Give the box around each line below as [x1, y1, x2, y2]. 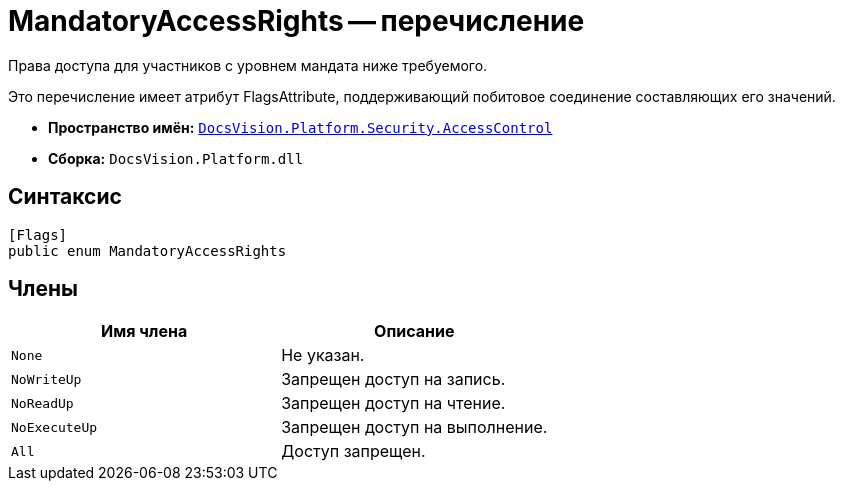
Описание [374, 321, 455, 342]
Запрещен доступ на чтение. [281, 393, 506, 414]
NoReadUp [11, 395, 74, 411]
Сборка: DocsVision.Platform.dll [48, 149, 304, 167]
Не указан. [281, 345, 365, 366]
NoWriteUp [11, 371, 82, 387]
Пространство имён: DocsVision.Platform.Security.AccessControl [48, 118, 553, 136]
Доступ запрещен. [281, 441, 426, 462]
